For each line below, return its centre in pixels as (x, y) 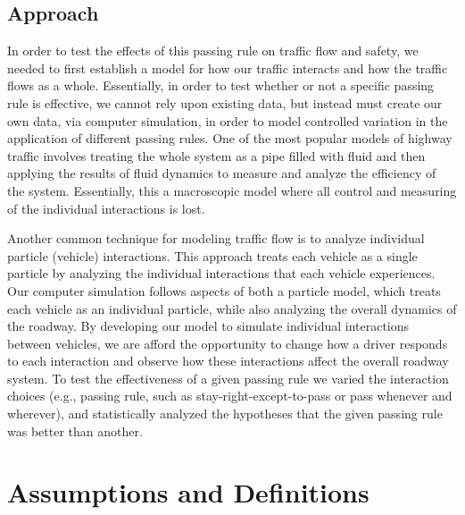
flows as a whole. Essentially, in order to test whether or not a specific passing (221, 85)
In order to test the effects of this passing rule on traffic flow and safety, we (213, 51)
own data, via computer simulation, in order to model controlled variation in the (228, 120)
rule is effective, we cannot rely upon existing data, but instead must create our (225, 102)
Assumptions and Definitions (188, 492)
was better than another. (75, 431)
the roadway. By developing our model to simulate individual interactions (208, 326)
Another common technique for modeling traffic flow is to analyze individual (216, 238)
